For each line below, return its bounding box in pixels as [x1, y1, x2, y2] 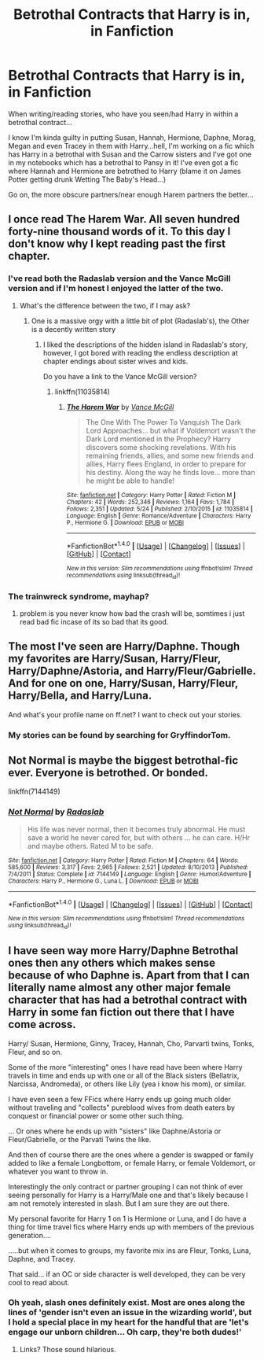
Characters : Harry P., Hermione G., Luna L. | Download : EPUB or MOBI [8, 877, 199, 885]
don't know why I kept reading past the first [8, 238, 226, 251]
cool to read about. [8, 1277, 70, 1287]
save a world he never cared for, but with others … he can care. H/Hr [27, 832, 251, 842]
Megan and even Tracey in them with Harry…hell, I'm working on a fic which [8, 141, 255, 150]
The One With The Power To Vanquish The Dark [86, 417, 242, 426]
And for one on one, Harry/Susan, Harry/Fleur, [8, 676, 238, 690]
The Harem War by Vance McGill [66, 402, 174, 411]
